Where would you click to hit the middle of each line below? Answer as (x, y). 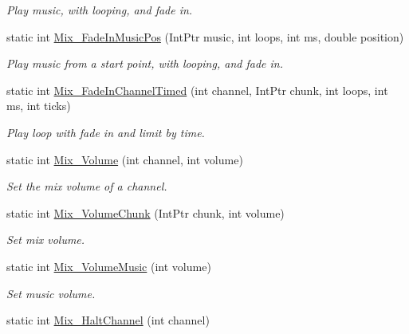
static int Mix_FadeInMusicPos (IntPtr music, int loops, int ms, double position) (205, 36)
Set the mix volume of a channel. (87, 186)
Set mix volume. (46, 240)
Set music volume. (51, 293)
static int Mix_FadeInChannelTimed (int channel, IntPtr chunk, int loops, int (197, 90)
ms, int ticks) (39, 106)
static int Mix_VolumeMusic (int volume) (109, 266)
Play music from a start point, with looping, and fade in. (145, 63)
